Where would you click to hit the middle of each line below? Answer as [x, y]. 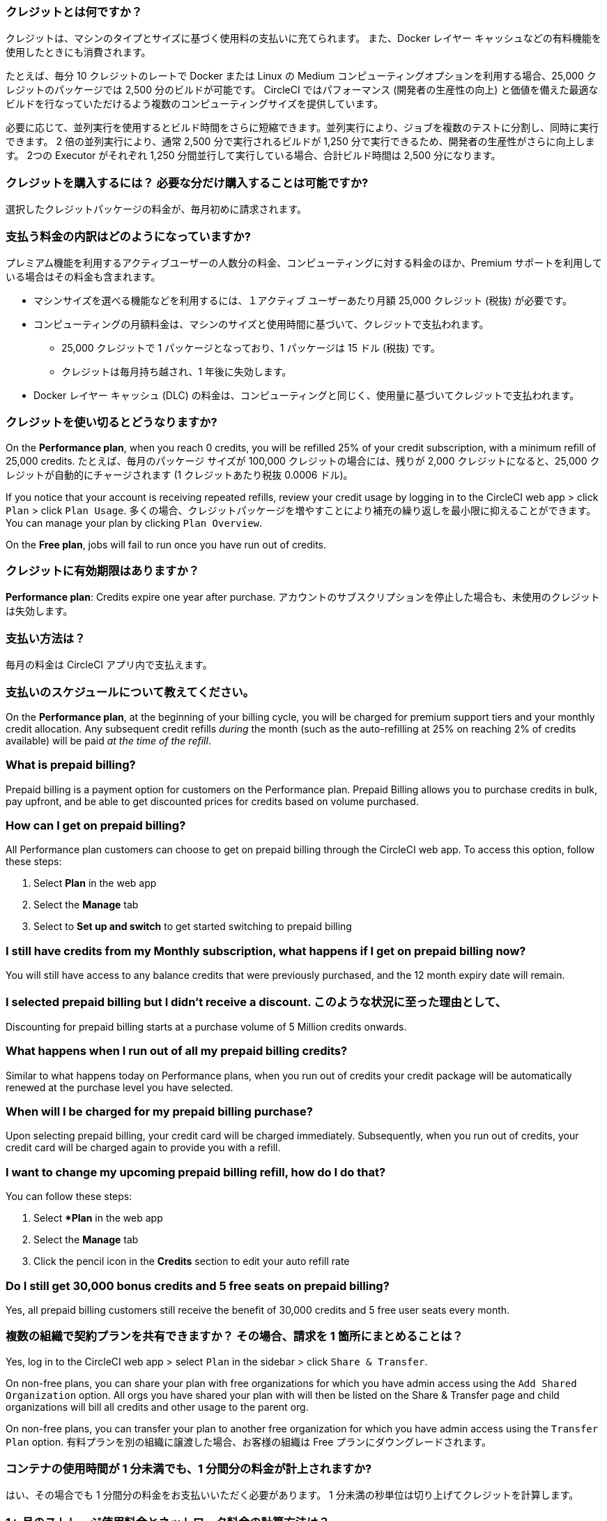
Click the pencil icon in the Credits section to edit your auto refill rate [192, 1261]
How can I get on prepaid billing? [96, 825]
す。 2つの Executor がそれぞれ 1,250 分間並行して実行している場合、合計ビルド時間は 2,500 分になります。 [253, 156]
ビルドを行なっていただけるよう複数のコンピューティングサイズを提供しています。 [195, 104]
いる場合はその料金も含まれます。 [83, 276]
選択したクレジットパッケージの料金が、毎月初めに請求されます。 [156, 209]
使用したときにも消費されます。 [78, 52]
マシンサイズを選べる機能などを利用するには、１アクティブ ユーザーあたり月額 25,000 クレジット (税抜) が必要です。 [303, 300]
